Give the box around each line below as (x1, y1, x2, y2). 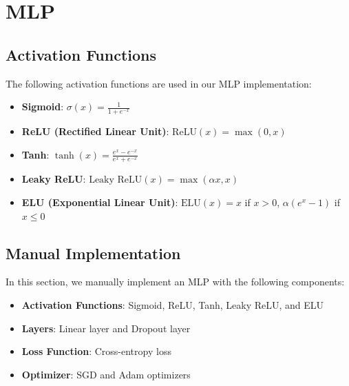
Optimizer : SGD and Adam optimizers (21, 367, 191, 381)
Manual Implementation (6, 242, 181, 263)
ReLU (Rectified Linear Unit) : (21, 124, 169, 138)
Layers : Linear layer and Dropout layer (21, 321, 191, 335)
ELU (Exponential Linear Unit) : (21, 195, 178, 210)
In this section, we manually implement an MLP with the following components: (6, 274, 345, 289)
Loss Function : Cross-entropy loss (21, 344, 171, 358)
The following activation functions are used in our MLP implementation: (6, 76, 312, 90)
